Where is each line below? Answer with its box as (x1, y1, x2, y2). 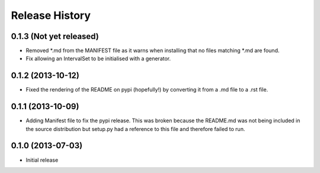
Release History (11, 9, 91, 22)
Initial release (25, 156, 59, 164)
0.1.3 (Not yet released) (11, 31, 99, 41)
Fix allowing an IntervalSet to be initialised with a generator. (25, 55, 171, 62)
